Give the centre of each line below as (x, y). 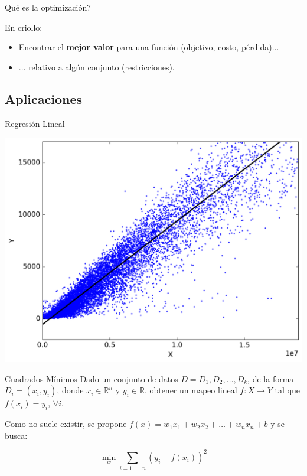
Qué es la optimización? (48, 7)
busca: (16, 435)
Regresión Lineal (35, 123)
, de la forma (271, 378)
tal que (287, 390)
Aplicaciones (44, 98)
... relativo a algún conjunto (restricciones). (97, 66)
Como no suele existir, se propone (66, 424)
